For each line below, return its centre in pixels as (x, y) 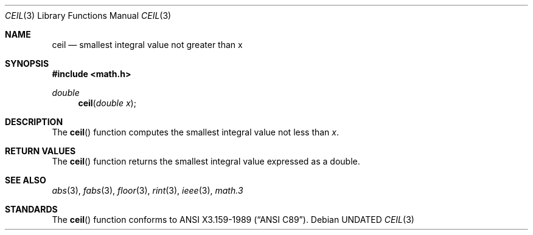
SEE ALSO (26, 180)
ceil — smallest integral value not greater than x (147, 45)
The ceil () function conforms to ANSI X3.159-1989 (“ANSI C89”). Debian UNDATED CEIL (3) (233, 220)
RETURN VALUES (40, 151)
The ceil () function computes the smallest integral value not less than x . (196, 132)
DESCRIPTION (34, 122)
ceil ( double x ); (107, 103)
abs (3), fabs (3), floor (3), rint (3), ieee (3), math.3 (148, 190)
